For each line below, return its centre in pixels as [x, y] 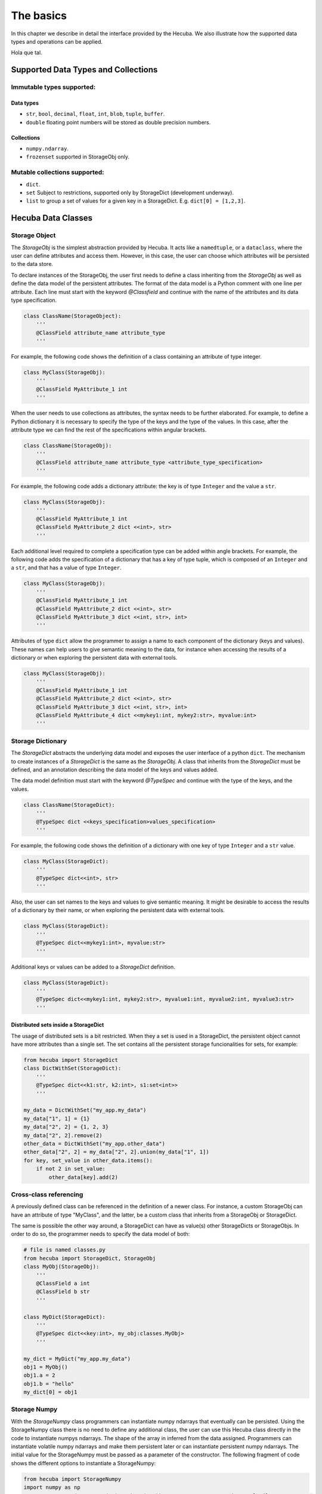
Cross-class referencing [47, 1194]
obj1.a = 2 [39, 1375]
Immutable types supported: [53, 87]
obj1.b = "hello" [49, 1384]
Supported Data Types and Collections [84, 70]
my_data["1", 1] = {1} [57, 1118]
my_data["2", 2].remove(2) [63, 1135]
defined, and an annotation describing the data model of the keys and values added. [115, 769]
